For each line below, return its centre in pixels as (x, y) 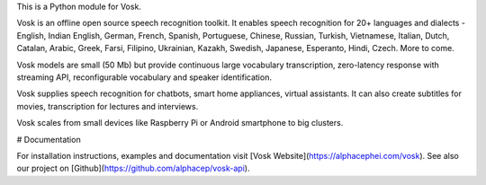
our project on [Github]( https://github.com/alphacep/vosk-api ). (133, 168)
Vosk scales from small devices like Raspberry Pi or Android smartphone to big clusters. (180, 123)
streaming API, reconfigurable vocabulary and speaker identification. (144, 77)
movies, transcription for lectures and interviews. (108, 106)
